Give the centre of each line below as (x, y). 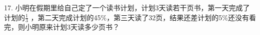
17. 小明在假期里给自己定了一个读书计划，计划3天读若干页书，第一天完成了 (127, 7)
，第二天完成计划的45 (66, 17)
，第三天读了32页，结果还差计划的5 (164, 17)
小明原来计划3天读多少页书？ (72, 27)
